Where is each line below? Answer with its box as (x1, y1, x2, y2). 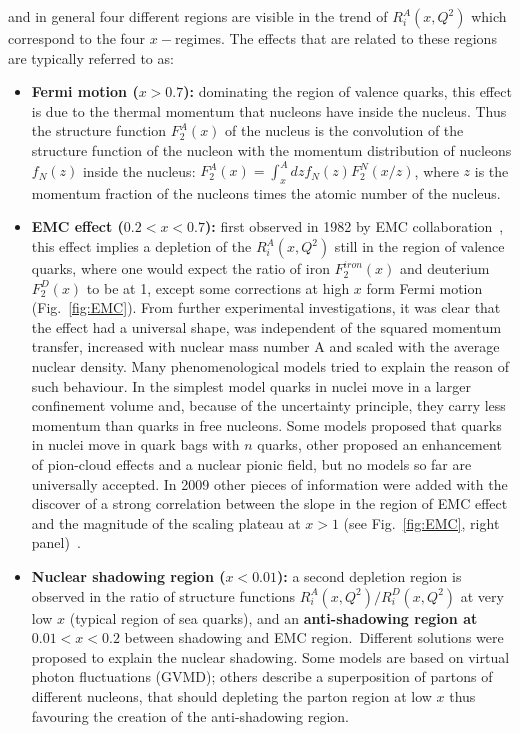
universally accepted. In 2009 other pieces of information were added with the (31, 473, 508, 494)
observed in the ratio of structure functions (31, 585, 296, 606)
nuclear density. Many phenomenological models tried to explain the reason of (31, 356, 509, 377)
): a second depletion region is (277, 565, 462, 586)
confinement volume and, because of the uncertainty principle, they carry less (31, 395, 506, 416)
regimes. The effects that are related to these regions (174, 28, 497, 48)
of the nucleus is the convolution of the (225, 120, 464, 141)
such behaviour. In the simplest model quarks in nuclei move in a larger (31, 375, 471, 396)
